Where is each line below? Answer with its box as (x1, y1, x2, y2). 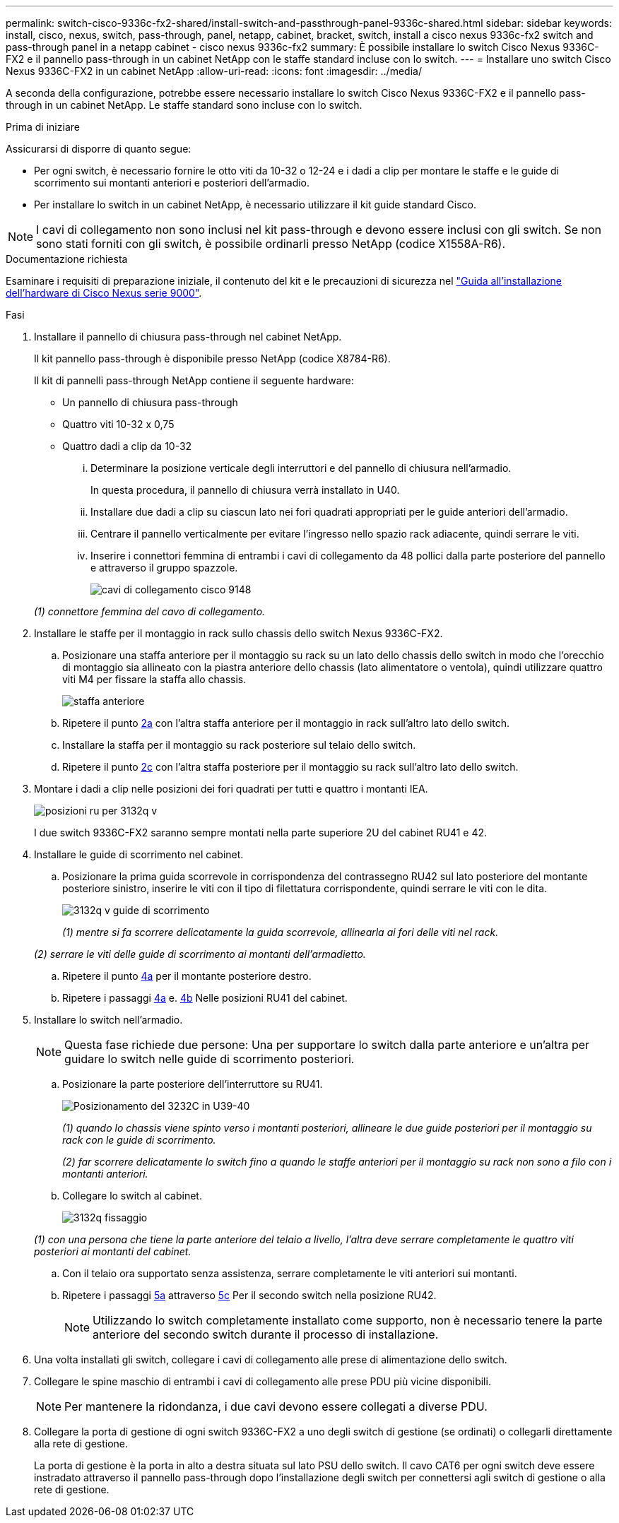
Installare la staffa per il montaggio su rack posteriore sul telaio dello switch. (62, 739, 416, 751)
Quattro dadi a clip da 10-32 (62, 440, 192, 452)
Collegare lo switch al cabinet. (62, 1190, 202, 1202)
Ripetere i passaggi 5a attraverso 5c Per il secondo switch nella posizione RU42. (62, 1289, 437, 1301)
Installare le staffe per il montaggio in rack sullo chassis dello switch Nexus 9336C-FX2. (34, 627, 443, 639)
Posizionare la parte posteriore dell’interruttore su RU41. (62, 1078, 323, 1090)
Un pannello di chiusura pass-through (62, 396, 238, 408)
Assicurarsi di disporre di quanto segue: (6, 143, 191, 155)
